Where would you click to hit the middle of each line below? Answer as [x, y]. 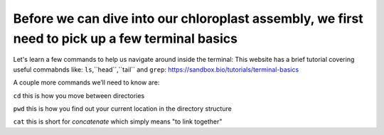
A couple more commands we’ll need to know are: [86, 82]
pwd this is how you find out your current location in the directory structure [123, 108]
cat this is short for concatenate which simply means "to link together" [118, 121]
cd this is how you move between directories [79, 95]
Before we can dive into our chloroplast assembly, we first [188, 18]
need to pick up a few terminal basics [126, 38]
